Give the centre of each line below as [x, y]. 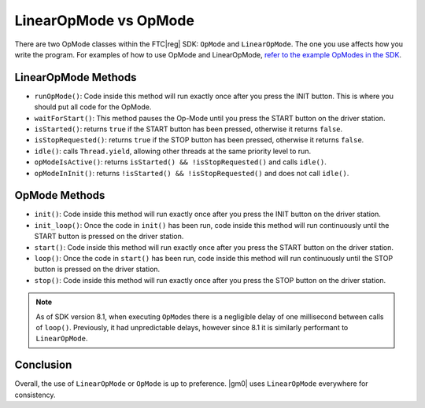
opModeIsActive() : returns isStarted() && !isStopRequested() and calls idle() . [180, 162]
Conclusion [43, 365]
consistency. [35, 395]
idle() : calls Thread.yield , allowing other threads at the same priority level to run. [172, 151]
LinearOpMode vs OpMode [104, 20]
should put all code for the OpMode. [93, 107]
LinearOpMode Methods [76, 77]
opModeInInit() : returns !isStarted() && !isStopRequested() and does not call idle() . [192, 173]
